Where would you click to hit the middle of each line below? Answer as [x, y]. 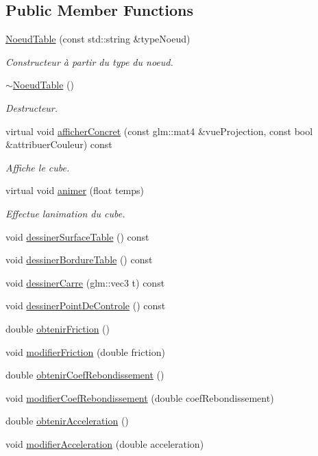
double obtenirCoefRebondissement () [85, 375]
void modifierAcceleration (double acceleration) [105, 443]
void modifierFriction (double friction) [85, 351]
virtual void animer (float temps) [75, 190]
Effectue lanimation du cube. [65, 213]
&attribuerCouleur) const [59, 144]
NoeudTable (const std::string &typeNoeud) [98, 39]
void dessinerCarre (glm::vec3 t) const [85, 282]
